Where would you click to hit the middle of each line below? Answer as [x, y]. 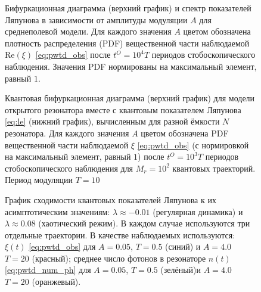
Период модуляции [39, 180]
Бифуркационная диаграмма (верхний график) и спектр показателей [128, 8]
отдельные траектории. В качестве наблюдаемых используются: [120, 234]
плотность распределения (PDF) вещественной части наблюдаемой [127, 43]
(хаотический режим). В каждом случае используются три [144, 223]
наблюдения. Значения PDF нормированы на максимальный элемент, [131, 66]
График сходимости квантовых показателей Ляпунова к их [111, 199]
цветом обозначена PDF [185, 133]
